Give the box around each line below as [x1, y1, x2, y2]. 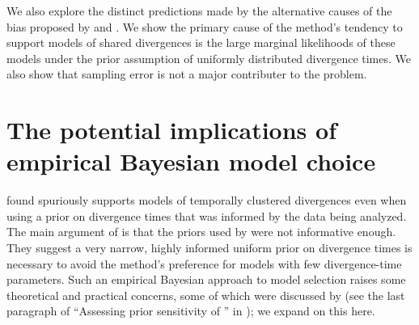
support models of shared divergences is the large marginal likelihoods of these [6, 34, 396, 51]
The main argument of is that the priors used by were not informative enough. [6, 223, 396, 240]
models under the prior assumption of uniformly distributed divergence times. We [6, 49, 411, 66]
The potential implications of [6, 113, 336, 146]
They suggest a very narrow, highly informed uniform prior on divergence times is [6, 239, 413, 256]
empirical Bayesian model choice [6, 145, 376, 178]
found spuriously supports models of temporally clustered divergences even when [6, 192, 407, 209]
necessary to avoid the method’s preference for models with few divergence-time [6, 255, 402, 272]
